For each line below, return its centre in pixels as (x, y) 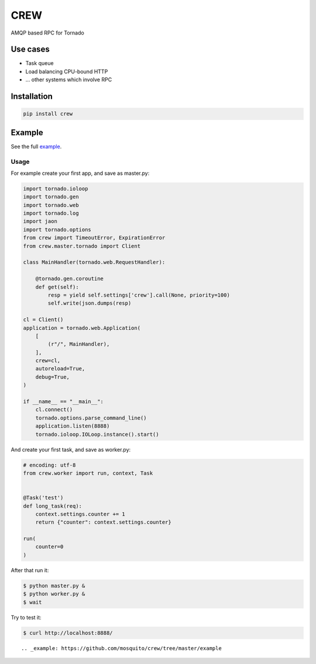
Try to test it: (26, 617)
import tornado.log (51, 213)
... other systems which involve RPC (69, 80)
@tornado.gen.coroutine (69, 279)
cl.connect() (54, 410)
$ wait (32, 602)
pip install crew (48, 114)
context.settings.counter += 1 (80, 514)
